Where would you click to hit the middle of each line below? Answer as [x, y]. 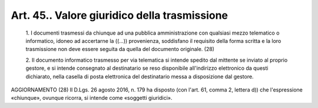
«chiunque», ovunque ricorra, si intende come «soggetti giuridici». [92, 98]
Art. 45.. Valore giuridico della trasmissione [120, 15]
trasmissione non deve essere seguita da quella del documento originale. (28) [120, 49]
